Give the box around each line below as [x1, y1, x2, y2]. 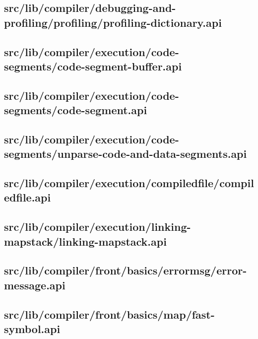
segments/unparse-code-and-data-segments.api [4, 146, 247, 161]
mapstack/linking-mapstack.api [4, 233, 167, 249]
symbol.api [4, 321, 61, 336]
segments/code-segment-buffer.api [4, 58, 182, 73]
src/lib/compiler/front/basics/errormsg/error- [4, 263, 247, 278]
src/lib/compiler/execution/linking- [4, 219, 191, 234]
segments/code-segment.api [4, 102, 147, 118]
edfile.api [4, 190, 51, 205]
